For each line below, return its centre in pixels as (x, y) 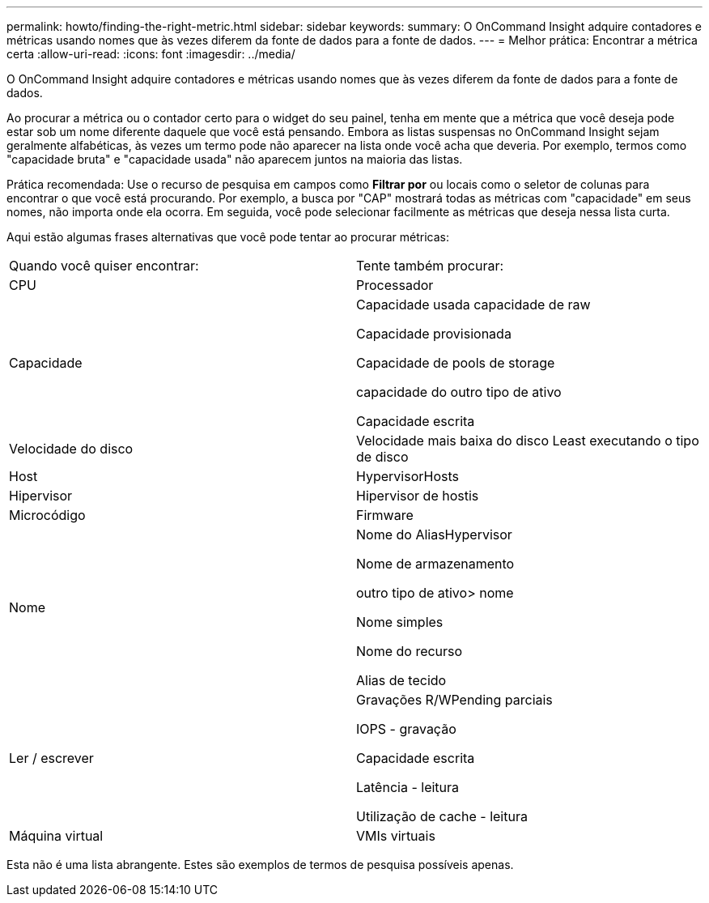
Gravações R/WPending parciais (454, 700)
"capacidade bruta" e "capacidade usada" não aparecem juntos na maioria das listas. (235, 159)
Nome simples (400, 622)
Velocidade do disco (71, 449)
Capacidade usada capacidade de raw (473, 305)
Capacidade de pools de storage (456, 363)
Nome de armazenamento (435, 564)
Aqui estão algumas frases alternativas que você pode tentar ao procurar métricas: (228, 237)
